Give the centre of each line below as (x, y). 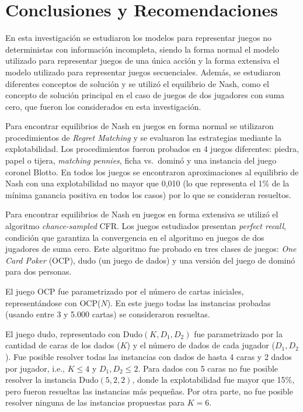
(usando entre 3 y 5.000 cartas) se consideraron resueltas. (108, 314)
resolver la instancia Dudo (52, 380)
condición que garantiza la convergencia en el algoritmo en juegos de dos (135, 237)
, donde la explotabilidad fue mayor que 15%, (213, 380)
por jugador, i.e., (35, 368)
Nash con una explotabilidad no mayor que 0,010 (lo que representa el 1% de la (147, 183)
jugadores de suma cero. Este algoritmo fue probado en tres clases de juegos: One (151, 249)
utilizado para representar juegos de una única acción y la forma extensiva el (142, 60)
